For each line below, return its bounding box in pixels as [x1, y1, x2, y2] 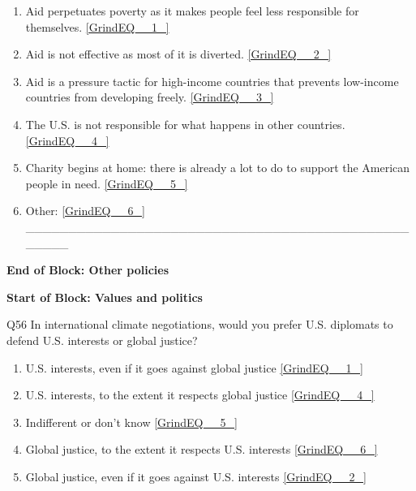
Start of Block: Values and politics [6, 288, 203, 305]
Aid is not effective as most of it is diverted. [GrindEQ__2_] [25, 45, 332, 62]
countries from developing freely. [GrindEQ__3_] [25, 88, 274, 106]
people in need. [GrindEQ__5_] [25, 174, 188, 192]
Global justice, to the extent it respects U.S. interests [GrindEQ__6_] [25, 441, 378, 458]
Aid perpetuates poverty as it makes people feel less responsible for [25, 2, 359, 19]
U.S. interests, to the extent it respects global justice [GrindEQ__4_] [25, 386, 375, 403]
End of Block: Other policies [6, 261, 169, 278]
